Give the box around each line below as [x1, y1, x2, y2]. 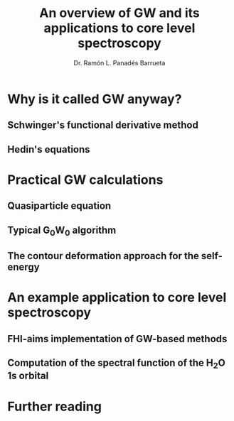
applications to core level [43, 20, 196, 36]
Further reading [7, 398, 102, 415]
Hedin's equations [7, 143, 90, 155]
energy [7, 261, 41, 273]
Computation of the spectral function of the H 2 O [7, 357, 225, 371]
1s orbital [7, 370, 49, 382]
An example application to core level [7, 290, 227, 306]
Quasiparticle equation [7, 200, 112, 212]
